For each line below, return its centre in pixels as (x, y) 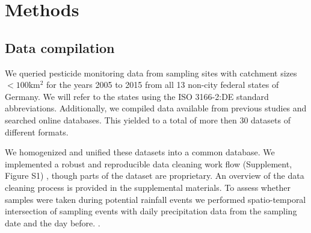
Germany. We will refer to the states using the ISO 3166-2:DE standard (137, 96)
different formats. (37, 132)
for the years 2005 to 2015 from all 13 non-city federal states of (163, 85)
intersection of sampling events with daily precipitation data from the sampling (151, 211)
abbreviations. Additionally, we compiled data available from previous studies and (156, 108)
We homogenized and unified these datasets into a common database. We (140, 152)
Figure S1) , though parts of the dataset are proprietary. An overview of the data (155, 176)
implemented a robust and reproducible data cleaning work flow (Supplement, (149, 163)
